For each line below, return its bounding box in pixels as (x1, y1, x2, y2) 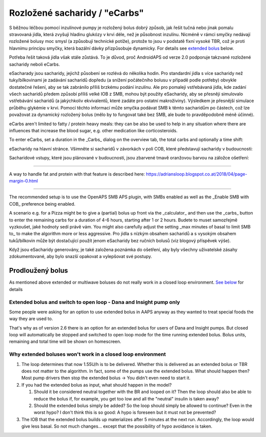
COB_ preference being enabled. (9, 201, 76, 207)
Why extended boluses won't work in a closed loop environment (9, 351, 166, 358)
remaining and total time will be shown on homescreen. (9, 338, 122, 345)
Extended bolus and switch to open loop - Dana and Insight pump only (9, 298, 180, 305)
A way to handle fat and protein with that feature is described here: (9, 171, 145, 177)
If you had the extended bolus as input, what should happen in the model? (21, 382, 172, 388)
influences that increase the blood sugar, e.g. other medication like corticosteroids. (9, 128, 178, 134)
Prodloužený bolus (9, 266, 68, 275)
